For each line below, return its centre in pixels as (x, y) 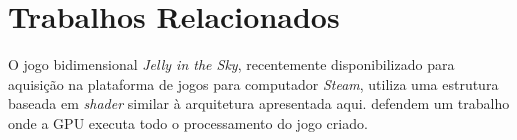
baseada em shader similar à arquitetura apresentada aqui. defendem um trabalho (259, 103)
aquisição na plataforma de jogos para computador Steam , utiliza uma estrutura (253, 83)
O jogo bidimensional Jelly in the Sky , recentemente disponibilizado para (231, 64)
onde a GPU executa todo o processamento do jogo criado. (188, 122)
